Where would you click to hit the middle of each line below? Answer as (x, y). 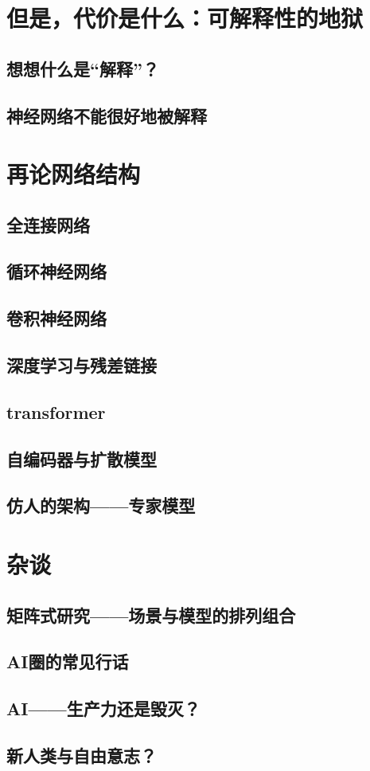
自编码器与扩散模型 (82, 458)
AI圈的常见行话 (68, 661)
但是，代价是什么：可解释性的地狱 (185, 18)
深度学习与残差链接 (82, 365)
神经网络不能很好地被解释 (107, 115)
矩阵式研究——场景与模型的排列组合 (151, 614)
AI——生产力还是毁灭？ (103, 708)
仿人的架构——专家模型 (101, 505)
